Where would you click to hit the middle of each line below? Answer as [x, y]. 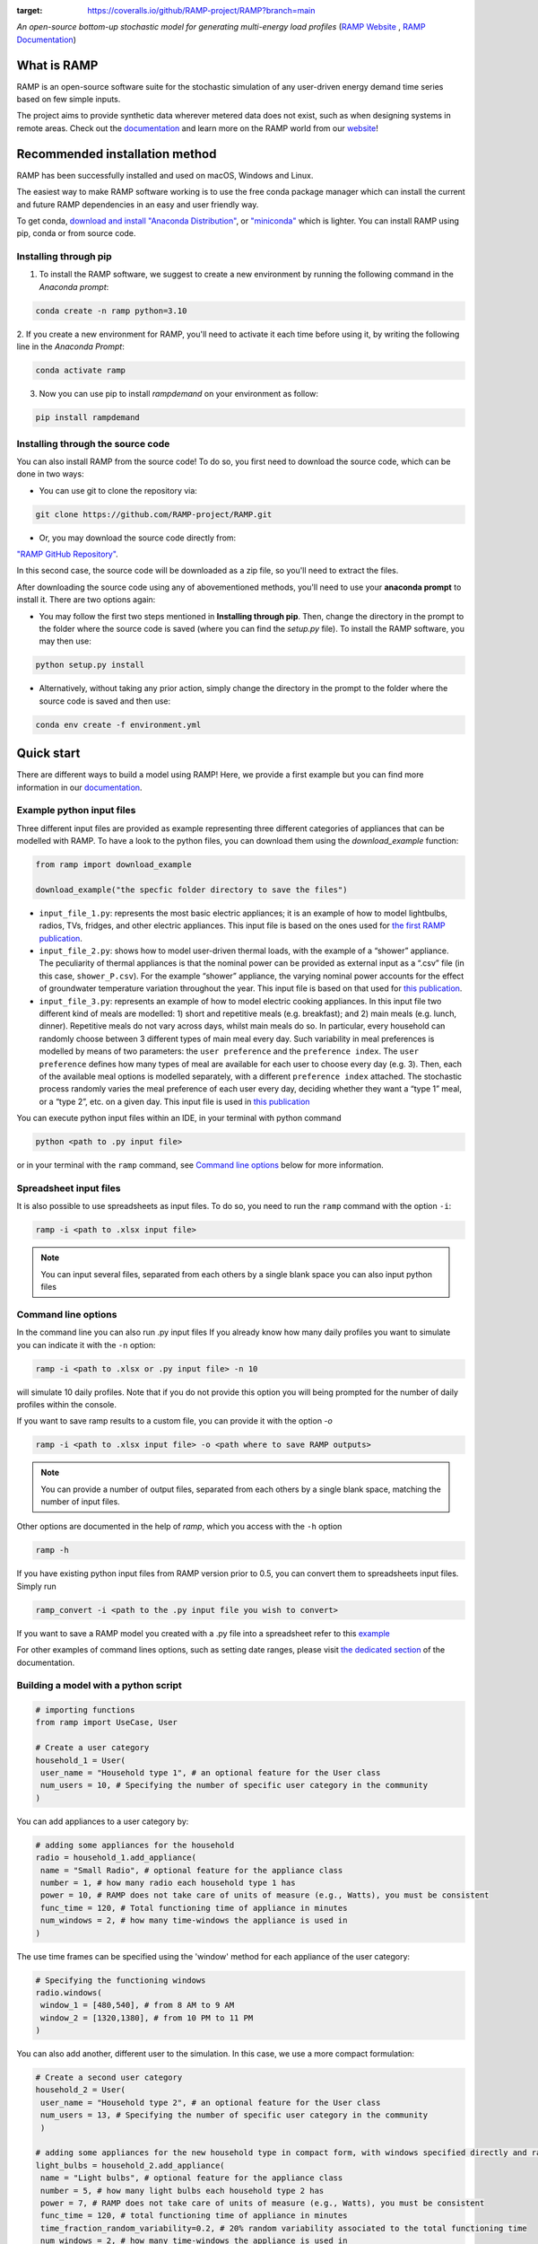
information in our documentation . [79, 787]
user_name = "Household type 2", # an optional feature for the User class [211, 2102]
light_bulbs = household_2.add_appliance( [130, 2165]
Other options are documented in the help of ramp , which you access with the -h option [179, 1527]
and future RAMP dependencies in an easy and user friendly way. [138, 204]
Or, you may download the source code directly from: [138, 538]
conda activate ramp [80, 371]
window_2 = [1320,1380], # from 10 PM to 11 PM [147, 2018]
